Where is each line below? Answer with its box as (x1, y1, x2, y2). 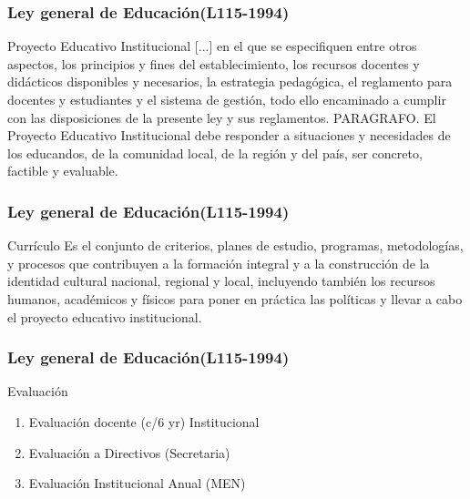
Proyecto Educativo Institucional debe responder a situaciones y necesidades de (7, 126, 451, 145)
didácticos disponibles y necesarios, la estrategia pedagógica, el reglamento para (7, 72, 453, 91)
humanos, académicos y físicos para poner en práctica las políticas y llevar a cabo (7, 289, 463, 308)
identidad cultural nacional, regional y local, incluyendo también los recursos (7, 271, 435, 290)
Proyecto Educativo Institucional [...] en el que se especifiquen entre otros (7, 36, 417, 56)
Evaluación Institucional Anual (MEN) (28, 474, 246, 493)
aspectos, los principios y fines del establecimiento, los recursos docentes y (7, 54, 420, 73)
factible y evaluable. (7, 161, 118, 180)
